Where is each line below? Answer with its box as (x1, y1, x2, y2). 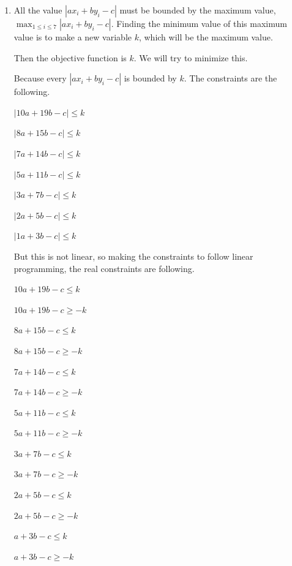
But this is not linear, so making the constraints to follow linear (13, 249, 253, 262)
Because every (13, 72, 67, 85)
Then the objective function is (13, 51, 127, 64)
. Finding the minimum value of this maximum (111, 17, 287, 29)
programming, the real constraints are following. (13, 262, 195, 274)
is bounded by (124, 72, 177, 85)
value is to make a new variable (13, 31, 132, 43)
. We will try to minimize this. (133, 51, 248, 64)
